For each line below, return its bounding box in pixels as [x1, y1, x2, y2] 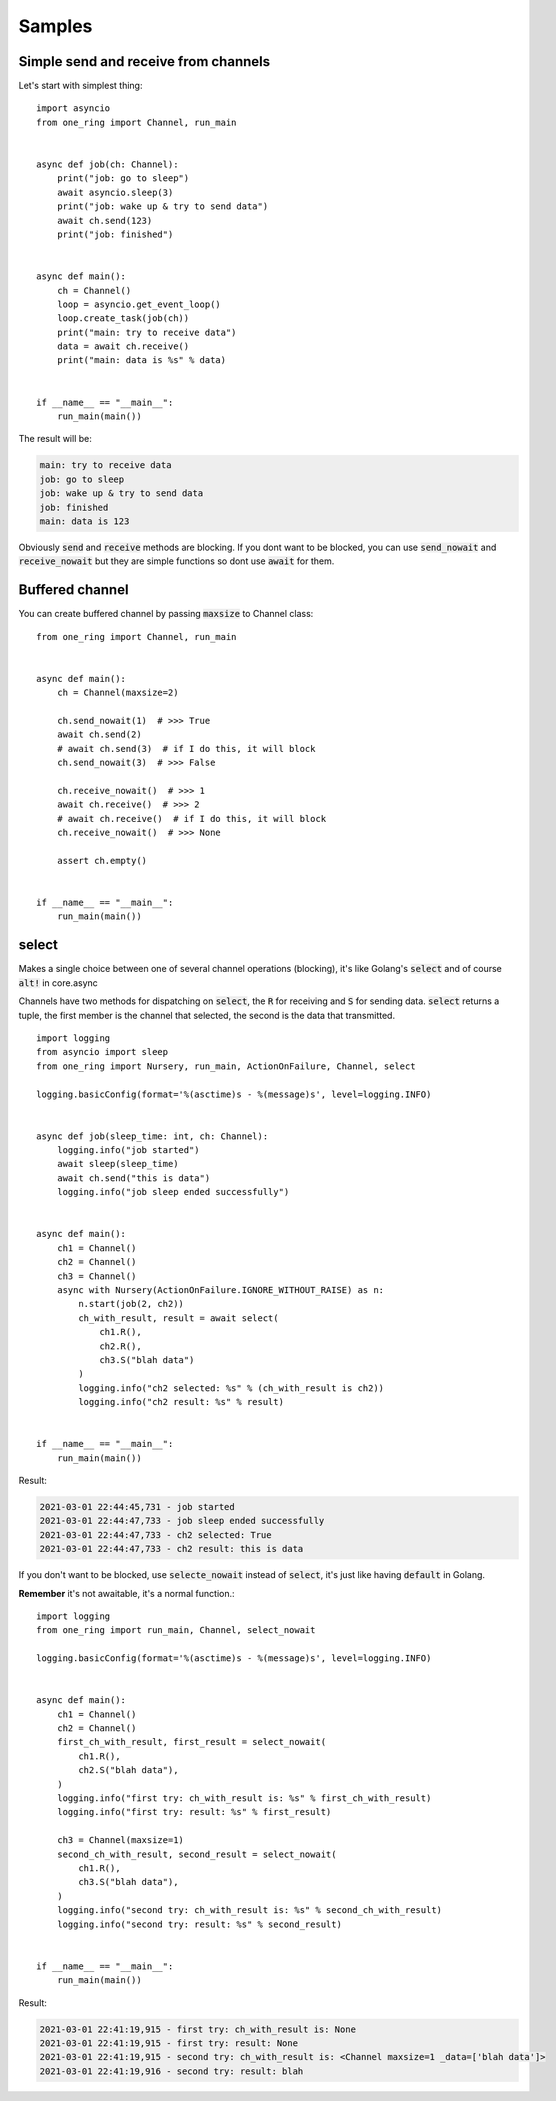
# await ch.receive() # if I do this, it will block [56, 813, 327, 824]
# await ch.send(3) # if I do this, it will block [56, 743, 316, 754]
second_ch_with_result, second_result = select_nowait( [56, 1848, 337, 1860]
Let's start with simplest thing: [18, 80, 143, 92]
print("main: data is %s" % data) [56, 355, 227, 366]
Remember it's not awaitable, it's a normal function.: [18, 1587, 235, 1599]
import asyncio [36, 103, 111, 114]
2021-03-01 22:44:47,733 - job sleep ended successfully [39, 1515, 325, 1527]
